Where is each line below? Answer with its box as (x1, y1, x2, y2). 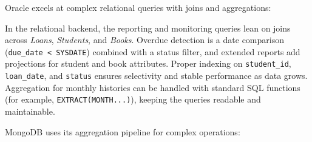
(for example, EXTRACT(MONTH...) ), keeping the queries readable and (5, 93, 261, 106)
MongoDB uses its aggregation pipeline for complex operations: (5, 125, 240, 138)
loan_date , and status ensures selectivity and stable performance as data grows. (5, 69, 308, 82)
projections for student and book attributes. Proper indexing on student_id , (5, 57, 291, 70)
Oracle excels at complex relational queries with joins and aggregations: (5, 1, 271, 13)
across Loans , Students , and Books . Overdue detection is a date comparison (5, 33, 284, 46)
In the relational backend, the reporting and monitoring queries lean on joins (5, 21, 291, 34)
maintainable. (5, 105, 55, 117)
